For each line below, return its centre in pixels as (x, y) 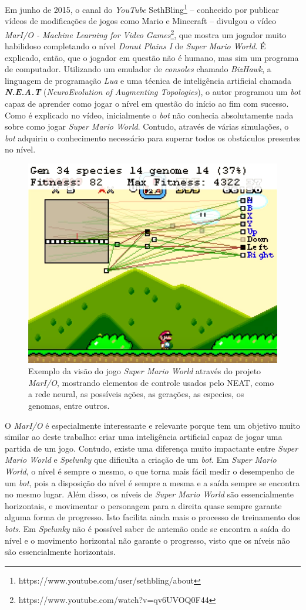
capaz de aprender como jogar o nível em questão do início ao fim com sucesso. (147, 104)
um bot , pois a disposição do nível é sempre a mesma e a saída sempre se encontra (152, 482)
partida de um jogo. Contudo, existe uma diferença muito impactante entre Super (152, 448)
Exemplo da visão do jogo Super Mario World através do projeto (145, 371)
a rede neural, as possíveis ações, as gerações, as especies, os (136, 394)
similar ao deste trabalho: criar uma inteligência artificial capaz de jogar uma (144, 437)
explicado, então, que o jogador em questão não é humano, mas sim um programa (152, 57)
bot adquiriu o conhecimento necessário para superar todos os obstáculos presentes (153, 138)
